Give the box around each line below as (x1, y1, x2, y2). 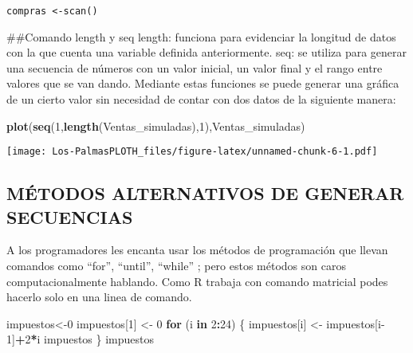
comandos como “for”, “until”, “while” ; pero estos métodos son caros (6, 257, 346, 274)
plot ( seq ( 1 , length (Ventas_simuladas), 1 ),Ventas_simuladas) (6, 117, 305, 134)
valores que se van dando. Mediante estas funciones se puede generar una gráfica (6, 75, 399, 92)
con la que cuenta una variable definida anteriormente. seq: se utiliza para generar (6, 44, 407, 61)
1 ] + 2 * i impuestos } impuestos (6, 331, 155, 347)
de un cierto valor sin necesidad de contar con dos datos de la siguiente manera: (6, 91, 396, 108)
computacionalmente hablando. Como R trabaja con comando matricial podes (6, 273, 388, 289)
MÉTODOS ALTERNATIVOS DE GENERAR (6, 181, 404, 206)
